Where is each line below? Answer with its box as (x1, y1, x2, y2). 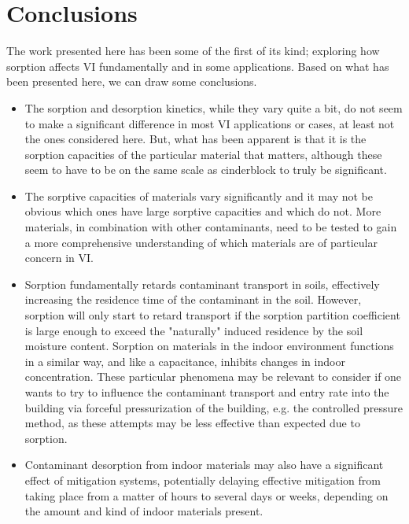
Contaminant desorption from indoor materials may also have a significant (24, 456, 384, 473)
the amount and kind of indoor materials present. (24, 503, 263, 519)
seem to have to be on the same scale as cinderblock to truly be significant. (24, 161, 387, 178)
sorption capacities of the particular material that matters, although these (24, 146, 382, 162)
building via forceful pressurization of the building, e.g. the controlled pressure (24, 399, 403, 415)
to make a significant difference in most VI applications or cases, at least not (24, 115, 395, 131)
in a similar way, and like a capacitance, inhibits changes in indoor (24, 352, 345, 369)
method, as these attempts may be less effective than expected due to (24, 415, 360, 431)
